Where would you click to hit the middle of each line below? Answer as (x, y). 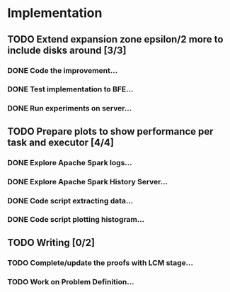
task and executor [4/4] (61, 142)
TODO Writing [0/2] (51, 242)
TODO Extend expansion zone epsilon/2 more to (115, 39)
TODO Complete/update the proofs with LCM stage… (100, 262)
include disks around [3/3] (67, 50)
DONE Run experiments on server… (70, 108)
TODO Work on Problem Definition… (71, 281)
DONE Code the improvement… (63, 70)
